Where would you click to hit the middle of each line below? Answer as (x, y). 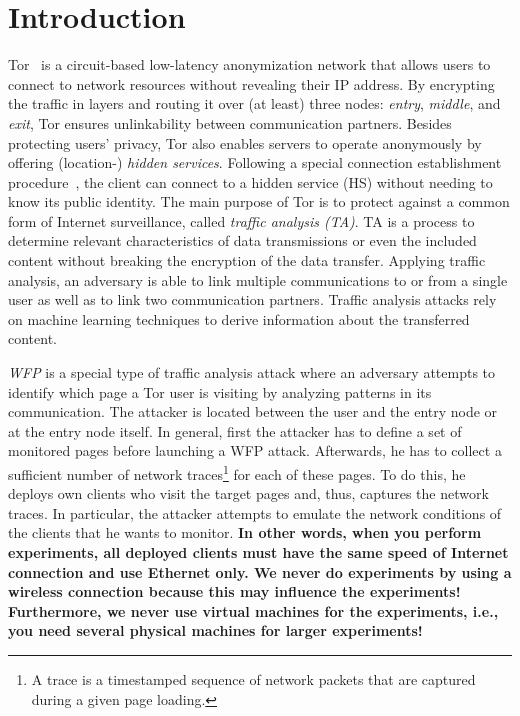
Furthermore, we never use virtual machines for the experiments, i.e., (253, 610)
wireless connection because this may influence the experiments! (234, 591)
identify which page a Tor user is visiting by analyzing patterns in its (220, 391)
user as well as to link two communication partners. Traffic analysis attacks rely (252, 299)
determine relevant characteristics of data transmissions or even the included (242, 240)
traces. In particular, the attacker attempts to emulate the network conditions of (255, 512)
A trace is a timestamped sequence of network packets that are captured (253, 679)
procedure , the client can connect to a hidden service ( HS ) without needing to (250, 181)
